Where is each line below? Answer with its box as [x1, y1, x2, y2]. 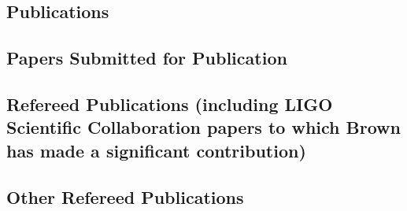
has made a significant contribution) [6, 138, 306, 162]
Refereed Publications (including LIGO [6, 91, 333, 116]
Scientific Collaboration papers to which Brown [6, 115, 401, 139]
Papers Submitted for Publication [6, 46, 287, 70]
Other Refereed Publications [6, 184, 244, 209]
